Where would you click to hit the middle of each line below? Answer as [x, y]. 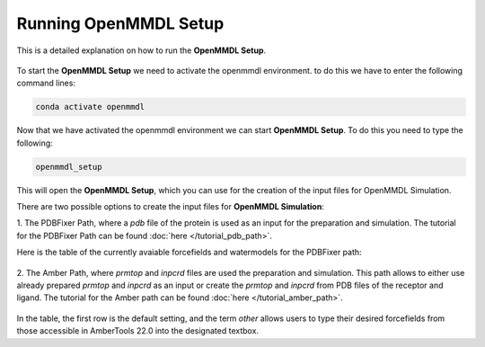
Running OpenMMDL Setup [120, 23]
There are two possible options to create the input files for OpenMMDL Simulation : [171, 207]
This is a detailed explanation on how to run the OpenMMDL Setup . [141, 50]
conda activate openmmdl [90, 107]
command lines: [46, 83]
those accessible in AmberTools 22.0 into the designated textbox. [138, 331]
